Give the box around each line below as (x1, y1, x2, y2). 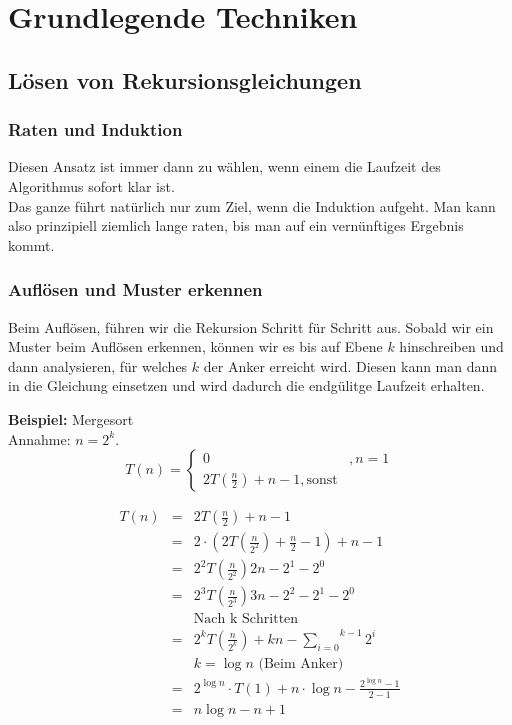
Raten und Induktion (8, 117, 183, 142)
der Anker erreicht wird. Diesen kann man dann (203, 355, 498, 376)
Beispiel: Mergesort (8, 408, 134, 429)
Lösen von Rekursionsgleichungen (8, 64, 362, 95)
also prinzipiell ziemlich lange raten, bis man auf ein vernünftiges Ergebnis (8, 215, 464, 236)
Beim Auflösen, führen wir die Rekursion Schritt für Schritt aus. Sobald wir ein (8, 316, 494, 337)
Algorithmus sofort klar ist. (8, 175, 175, 196)
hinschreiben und (399, 336, 504, 357)
